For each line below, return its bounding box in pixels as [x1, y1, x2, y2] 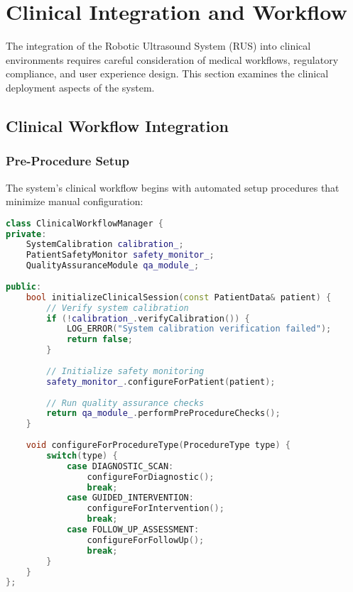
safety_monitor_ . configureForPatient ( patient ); [46, 376, 276, 387]
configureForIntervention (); [87, 503, 224, 514]
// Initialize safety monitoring [46, 366, 205, 376]
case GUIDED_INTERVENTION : [66, 493, 194, 503]
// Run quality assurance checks [46, 398, 205, 408]
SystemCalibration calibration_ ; [26, 239, 184, 250]
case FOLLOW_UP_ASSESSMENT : [66, 525, 200, 535]
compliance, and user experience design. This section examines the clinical [6, 66, 329, 81]
